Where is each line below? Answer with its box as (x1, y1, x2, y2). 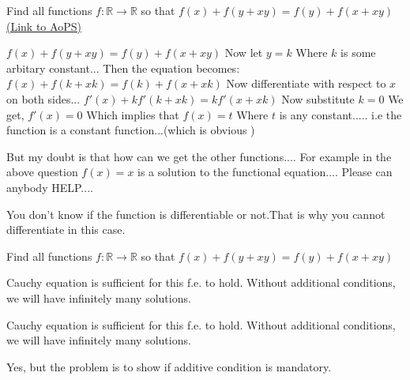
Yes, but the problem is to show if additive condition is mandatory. (6, 358, 332, 374)
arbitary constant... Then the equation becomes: (6, 59, 240, 76)
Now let (224, 44, 263, 61)
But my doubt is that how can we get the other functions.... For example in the (6, 148, 392, 164)
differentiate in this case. (6, 221, 126, 238)
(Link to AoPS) (6, 17, 81, 34)
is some (340, 44, 376, 61)
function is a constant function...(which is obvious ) (6, 122, 255, 138)
